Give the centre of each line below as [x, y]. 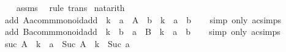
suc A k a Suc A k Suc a [67, 43]
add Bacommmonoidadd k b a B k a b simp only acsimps [142, 32]
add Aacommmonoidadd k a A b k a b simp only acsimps [143, 19]
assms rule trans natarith [70, 7]
